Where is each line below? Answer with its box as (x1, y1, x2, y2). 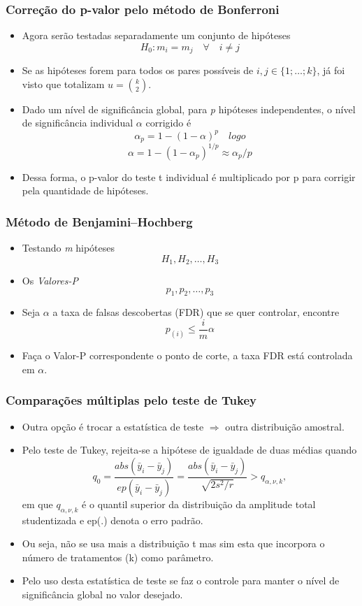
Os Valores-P (22, 273, 78, 287)
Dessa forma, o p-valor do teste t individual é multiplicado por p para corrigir (22, 169, 356, 184)
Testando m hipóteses (22, 240, 115, 254)
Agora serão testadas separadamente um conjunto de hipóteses (22, 28, 291, 43)
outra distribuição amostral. (225, 419, 345, 433)
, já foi (317, 63, 345, 78)
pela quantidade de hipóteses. (22, 183, 149, 198)
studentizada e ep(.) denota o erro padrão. (22, 512, 203, 527)
